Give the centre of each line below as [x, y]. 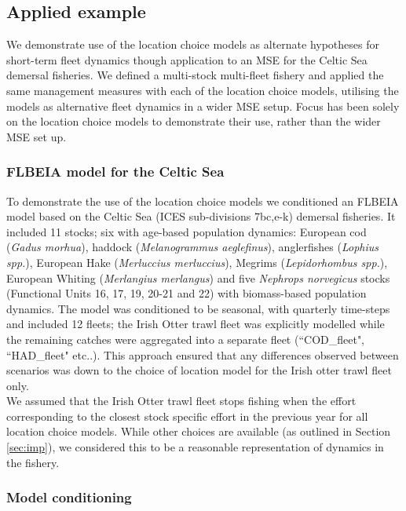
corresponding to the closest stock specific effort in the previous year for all [187, 416]
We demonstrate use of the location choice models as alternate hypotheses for [193, 44]
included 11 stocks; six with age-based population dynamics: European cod [187, 231]
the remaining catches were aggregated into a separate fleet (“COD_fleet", [186, 339]
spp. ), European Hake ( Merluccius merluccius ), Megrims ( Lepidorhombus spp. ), [197, 262]
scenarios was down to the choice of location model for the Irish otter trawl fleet [199, 370]
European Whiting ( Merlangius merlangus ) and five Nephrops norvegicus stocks [198, 277]
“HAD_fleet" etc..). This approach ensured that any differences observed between [203, 354]
